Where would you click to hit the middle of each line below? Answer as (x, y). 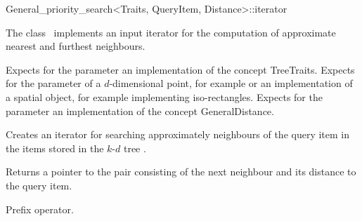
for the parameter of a (53, 83)
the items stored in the (55, 148)
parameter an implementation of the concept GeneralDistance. (140, 110)
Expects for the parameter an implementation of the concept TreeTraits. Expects (180, 69)
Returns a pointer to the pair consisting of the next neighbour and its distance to (181, 172)
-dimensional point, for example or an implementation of (231, 83)
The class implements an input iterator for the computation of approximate (171, 32)
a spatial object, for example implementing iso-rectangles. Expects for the (164, 96)
